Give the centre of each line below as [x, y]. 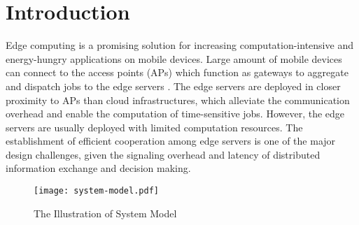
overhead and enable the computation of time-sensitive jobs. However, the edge [175, 114]
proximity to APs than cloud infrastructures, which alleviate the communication [178, 100]
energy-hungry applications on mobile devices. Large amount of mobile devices [174, 58]
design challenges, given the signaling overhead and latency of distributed [163, 154]
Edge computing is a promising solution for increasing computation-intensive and [179, 45]
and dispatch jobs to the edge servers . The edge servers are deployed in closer [173, 86]
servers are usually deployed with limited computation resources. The [154, 127]
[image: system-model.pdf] [96, 191]
